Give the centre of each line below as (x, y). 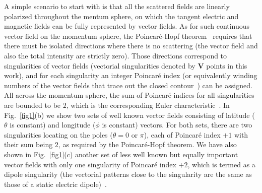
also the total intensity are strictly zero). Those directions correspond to (116, 55)
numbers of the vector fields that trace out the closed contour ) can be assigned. (128, 85)
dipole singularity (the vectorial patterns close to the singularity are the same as (128, 174)
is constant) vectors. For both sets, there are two (177, 125)
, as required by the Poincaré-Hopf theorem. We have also (147, 144)
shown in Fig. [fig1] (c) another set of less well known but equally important (121, 154)
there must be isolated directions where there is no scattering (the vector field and (131, 46)
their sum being (28, 144)
